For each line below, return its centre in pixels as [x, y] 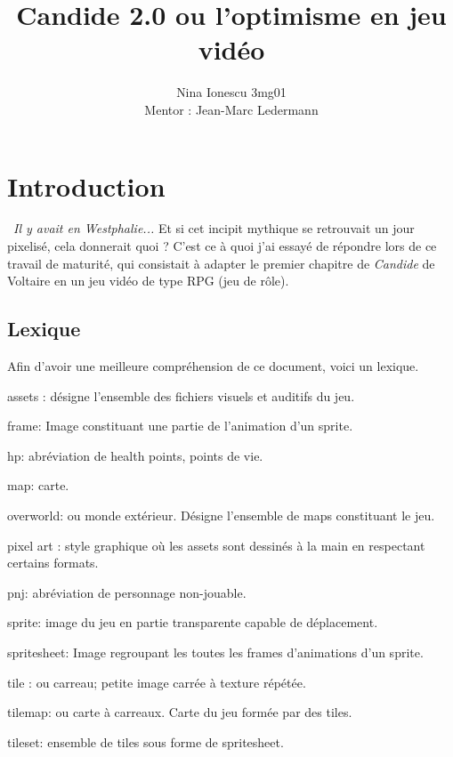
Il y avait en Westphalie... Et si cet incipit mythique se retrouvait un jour [214, 228]
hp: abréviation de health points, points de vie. [135, 455]
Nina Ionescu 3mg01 [231, 92]
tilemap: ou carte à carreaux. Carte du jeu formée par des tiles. [180, 712]
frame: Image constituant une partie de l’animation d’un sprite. [180, 426]
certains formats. [53, 563]
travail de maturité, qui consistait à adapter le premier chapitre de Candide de [221, 263]
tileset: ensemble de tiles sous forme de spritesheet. [146, 741]
